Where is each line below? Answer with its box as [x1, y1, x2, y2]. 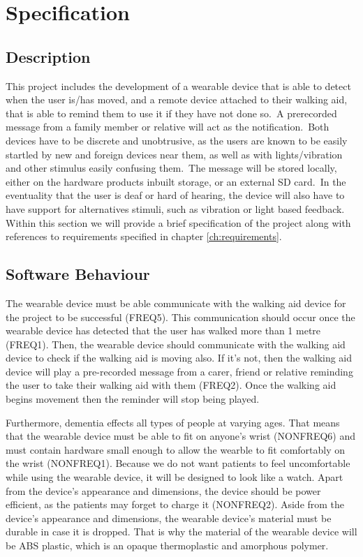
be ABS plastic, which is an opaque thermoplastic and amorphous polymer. [6, 538, 329, 552]
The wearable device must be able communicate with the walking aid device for [6, 295, 346, 310]
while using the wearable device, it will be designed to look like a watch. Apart [6, 470, 343, 484]
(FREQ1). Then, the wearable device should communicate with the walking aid [6, 336, 346, 351]
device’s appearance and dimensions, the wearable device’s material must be [6, 510, 332, 525]
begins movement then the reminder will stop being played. [6, 392, 260, 406]
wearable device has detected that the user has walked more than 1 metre [6, 323, 321, 338]
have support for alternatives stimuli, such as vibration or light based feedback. [6, 201, 345, 216]
